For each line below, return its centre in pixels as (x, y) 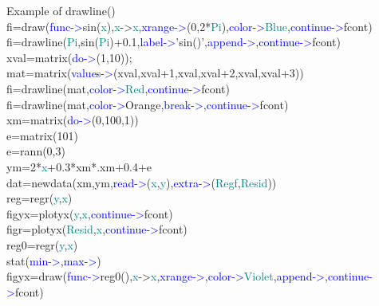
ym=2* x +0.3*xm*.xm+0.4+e (79, 166)
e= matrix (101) (42, 135)
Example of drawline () (61, 10)
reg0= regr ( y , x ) (42, 244)
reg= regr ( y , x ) (39, 198)
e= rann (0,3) (36, 151)
